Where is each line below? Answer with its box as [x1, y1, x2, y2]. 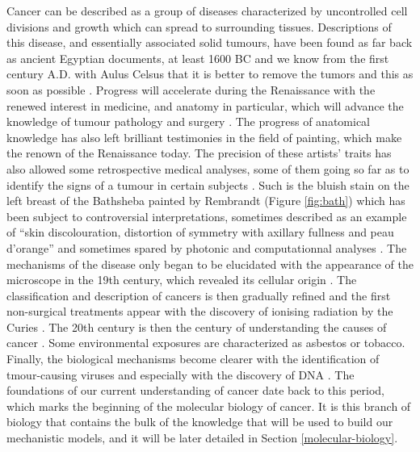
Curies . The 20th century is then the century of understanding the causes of [6, 318, 387, 335]
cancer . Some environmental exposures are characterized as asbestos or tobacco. [6, 334, 405, 351]
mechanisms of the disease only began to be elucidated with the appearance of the [6, 255, 414, 272]
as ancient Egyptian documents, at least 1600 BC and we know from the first [6, 49, 389, 66]
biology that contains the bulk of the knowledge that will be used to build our [6, 413, 393, 430]
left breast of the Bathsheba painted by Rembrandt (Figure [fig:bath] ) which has [6, 192, 405, 209]
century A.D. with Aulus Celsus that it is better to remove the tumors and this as [6, 65, 414, 82]
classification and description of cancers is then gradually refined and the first [6, 287, 391, 303]
